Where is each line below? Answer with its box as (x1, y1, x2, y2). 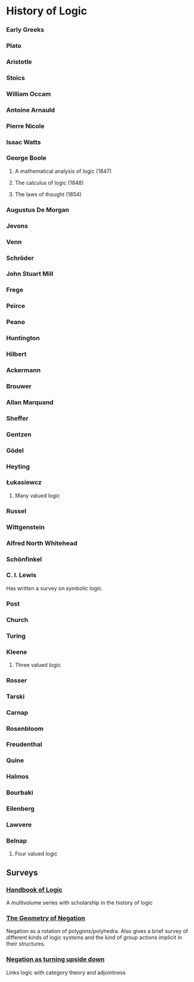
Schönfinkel (6, 555, 42, 563)
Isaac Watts (6, 138, 41, 146)
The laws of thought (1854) (14, 190, 82, 198)
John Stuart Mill (6, 270, 54, 278)
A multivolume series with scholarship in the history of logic (6, 899, 153, 907)
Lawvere (6, 821, 32, 829)
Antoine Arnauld (6, 106, 56, 114)
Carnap (6, 708, 29, 716)
